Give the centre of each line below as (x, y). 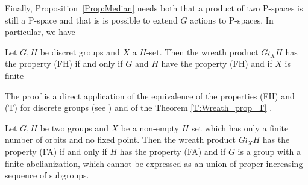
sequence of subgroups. (47, 175)
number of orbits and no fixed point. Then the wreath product (120, 140)
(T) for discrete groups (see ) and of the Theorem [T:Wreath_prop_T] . (139, 108)
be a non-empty (150, 127)
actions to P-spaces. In (232, 20)
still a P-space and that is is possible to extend (91, 20)
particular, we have (40, 32)
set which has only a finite (240, 127)
